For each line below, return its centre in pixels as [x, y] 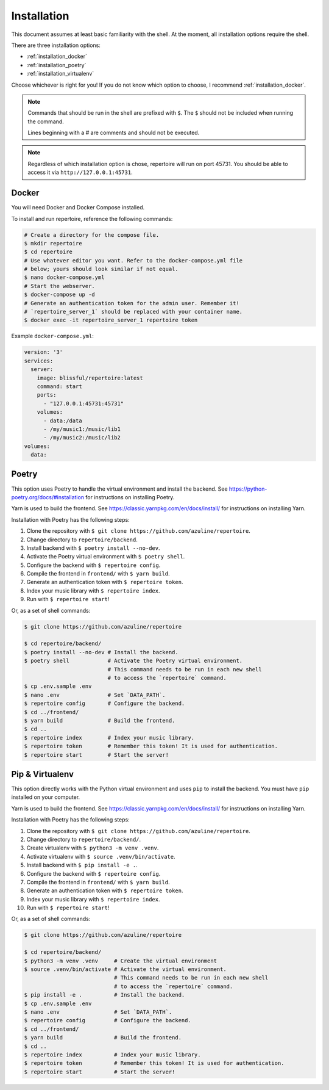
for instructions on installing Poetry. [130, 497]
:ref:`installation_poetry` [56, 65]
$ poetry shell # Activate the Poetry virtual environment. [133, 661]
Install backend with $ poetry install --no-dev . [93, 548]
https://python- [248, 489]
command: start [59, 386]
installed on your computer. [46, 797]
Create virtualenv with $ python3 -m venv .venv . [93, 848]
